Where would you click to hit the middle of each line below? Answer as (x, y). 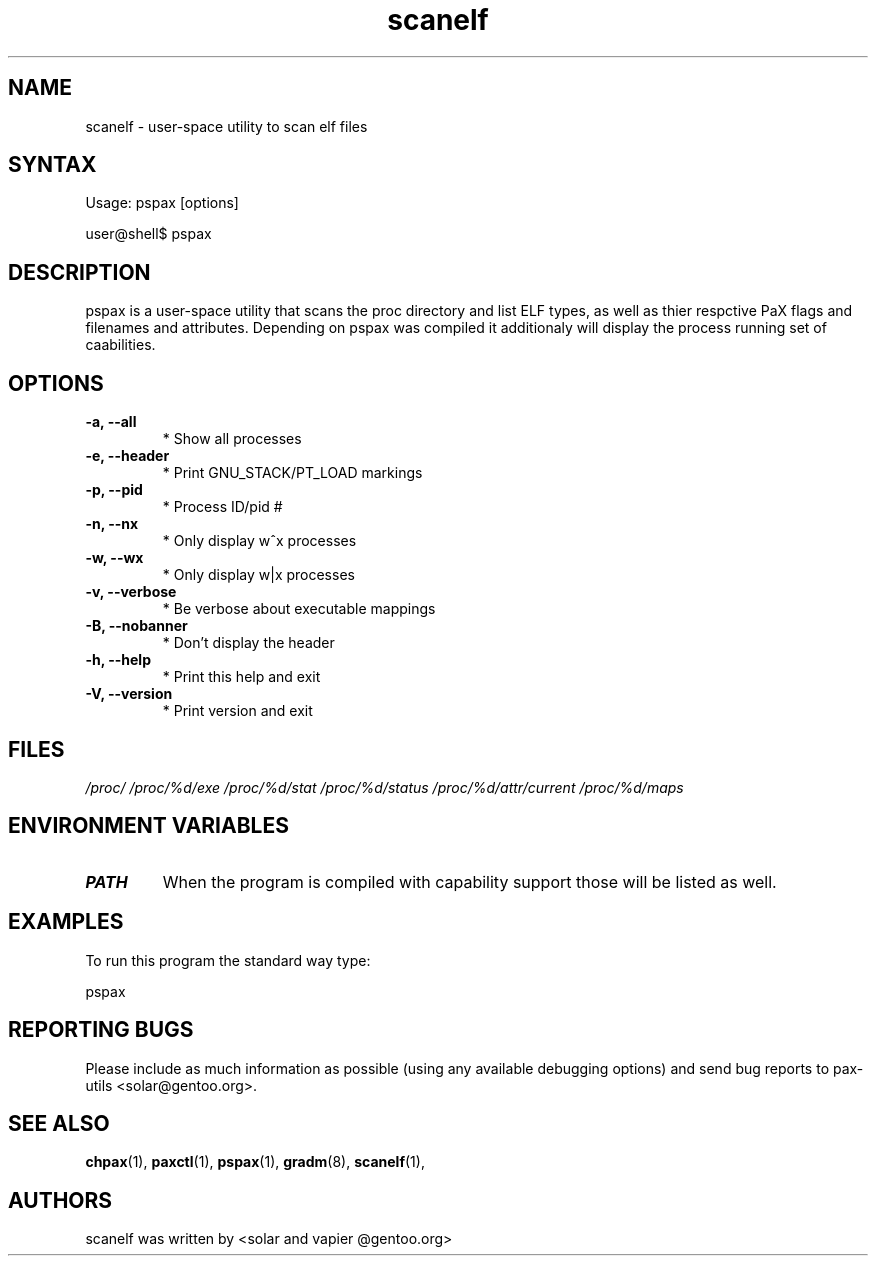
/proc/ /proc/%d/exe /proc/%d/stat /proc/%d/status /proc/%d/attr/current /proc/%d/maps (384, 787)
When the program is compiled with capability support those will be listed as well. (469, 881)
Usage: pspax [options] (162, 203)
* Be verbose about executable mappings (299, 609)
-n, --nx (112, 524)
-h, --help (118, 660)
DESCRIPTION (79, 272)
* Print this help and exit (241, 677)
